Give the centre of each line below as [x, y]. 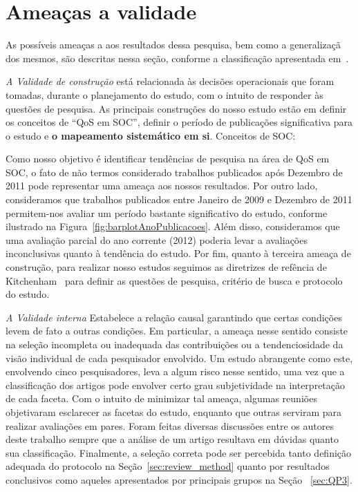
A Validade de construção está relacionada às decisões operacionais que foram [170, 81]
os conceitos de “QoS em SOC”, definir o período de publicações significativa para [179, 122]
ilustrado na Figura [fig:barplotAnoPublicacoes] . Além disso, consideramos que [173, 226]
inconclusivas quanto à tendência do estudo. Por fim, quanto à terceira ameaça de [178, 253]
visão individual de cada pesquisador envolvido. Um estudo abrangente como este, [179, 358]
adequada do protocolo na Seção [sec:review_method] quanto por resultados [168, 466]
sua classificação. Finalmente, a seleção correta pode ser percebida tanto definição [179, 452]
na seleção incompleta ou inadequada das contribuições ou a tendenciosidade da [175, 344]
